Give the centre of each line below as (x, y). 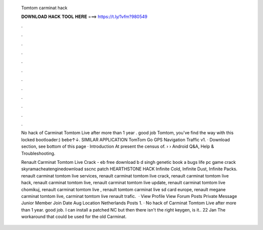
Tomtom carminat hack (44, 8)
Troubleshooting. (38, 153)
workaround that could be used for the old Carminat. (74, 217)
